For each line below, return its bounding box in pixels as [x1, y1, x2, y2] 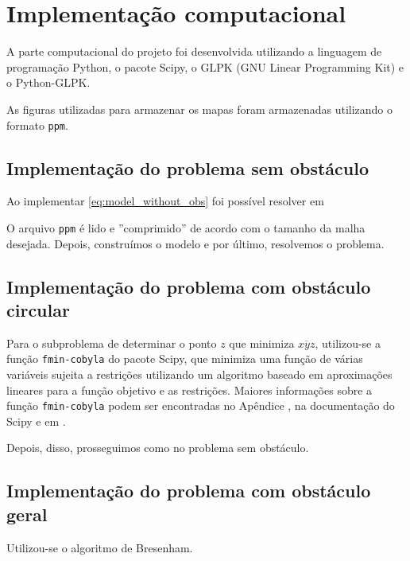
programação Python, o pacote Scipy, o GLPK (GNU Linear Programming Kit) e [6, 58, 404, 75]
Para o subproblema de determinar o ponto [6, 334, 217, 351]
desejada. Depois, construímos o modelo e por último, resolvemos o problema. [6, 235, 385, 251]
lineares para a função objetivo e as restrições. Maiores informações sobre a [6, 381, 373, 398]
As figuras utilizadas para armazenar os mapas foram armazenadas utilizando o [6, 100, 393, 117]
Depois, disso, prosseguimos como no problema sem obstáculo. [6, 439, 309, 456]
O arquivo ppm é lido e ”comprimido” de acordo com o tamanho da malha [6, 219, 366, 236]
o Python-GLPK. [6, 74, 91, 91]
